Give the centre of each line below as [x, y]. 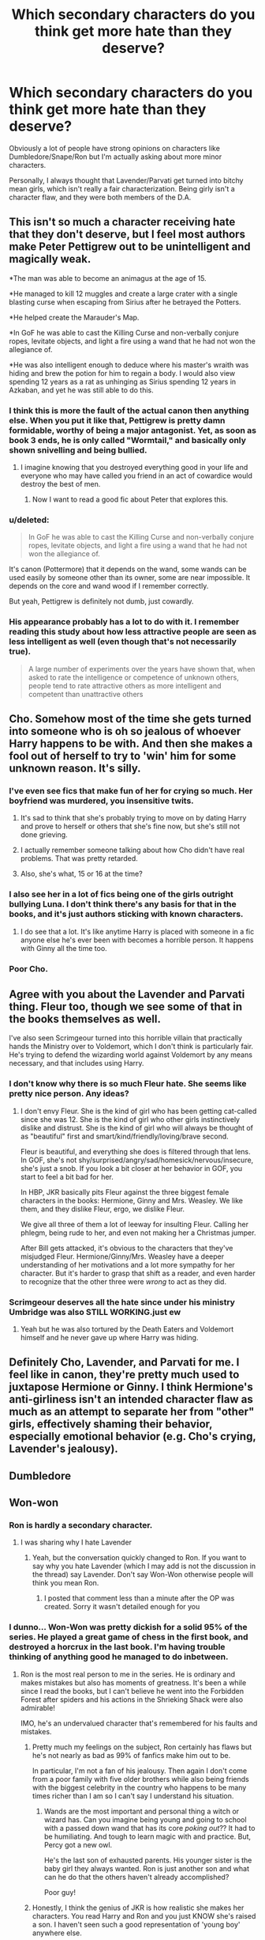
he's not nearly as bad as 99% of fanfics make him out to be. [131, 1755]
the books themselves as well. [85, 1019]
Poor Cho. [28, 968]
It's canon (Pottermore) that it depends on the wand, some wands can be [128, 569]
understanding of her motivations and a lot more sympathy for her [127, 1264]
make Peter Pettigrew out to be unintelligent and [130, 247]
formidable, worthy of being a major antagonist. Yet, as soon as [133, 430]
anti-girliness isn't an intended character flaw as [131, 1399]
